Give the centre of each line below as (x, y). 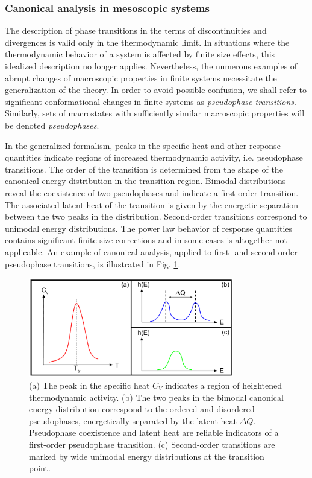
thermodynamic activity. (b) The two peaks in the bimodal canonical (156, 397)
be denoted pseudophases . (52, 125)
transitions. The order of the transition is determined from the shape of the (144, 169)
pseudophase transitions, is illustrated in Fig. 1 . (93, 263)
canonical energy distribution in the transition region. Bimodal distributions (145, 181)
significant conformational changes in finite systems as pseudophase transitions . (151, 101)
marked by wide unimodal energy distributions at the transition (147, 456)
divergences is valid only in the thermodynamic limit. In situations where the (147, 42)
